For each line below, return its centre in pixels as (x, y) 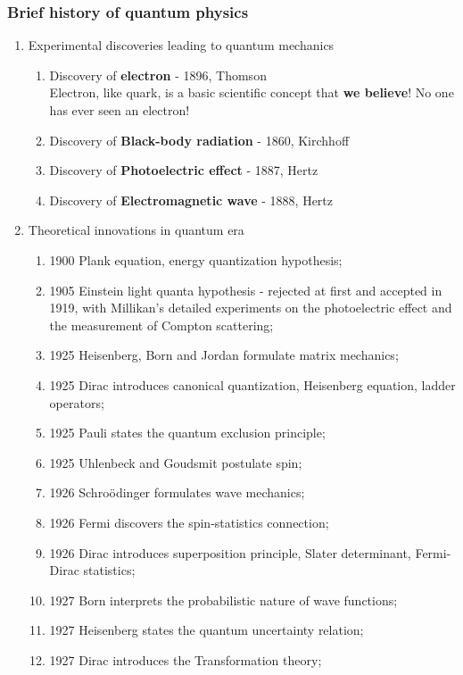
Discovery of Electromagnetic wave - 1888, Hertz (191, 200)
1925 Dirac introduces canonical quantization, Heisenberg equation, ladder (252, 384)
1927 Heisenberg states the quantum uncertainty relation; (207, 630)
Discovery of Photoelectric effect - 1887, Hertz (184, 170)
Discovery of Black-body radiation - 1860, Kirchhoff (199, 140)
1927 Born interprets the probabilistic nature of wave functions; (223, 600)
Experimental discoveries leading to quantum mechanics (181, 45)
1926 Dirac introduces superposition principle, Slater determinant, (230, 552)
